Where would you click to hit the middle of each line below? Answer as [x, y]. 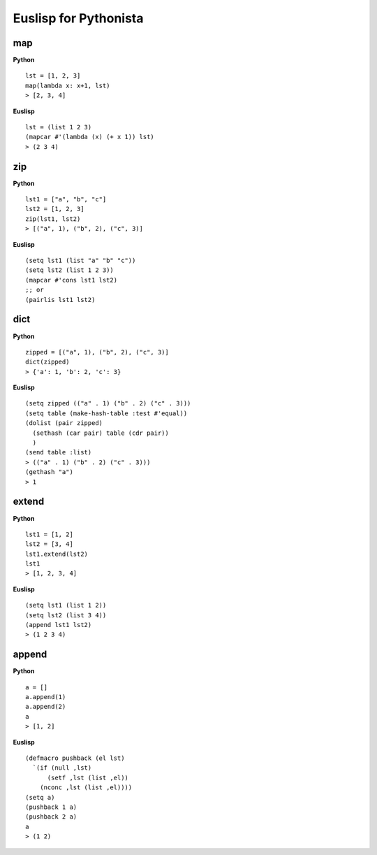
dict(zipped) [47, 362]
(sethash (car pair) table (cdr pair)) [101, 433]
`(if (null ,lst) [62, 768]
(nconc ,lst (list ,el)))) [86, 788]
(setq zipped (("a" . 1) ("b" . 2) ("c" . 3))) [108, 403]
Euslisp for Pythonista [78, 18]
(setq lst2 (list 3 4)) [66, 615]
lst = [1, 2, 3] [53, 76]
